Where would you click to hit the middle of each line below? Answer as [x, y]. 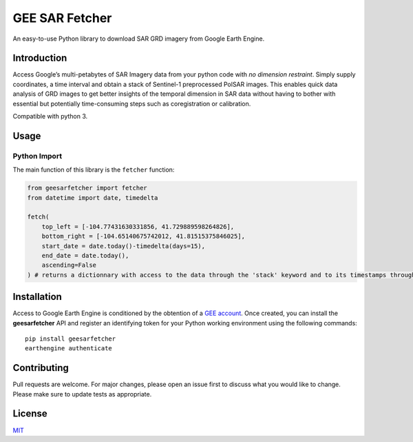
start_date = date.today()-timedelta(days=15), [124, 246]
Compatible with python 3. [50, 117]
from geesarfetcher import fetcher [87, 188]
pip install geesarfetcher [71, 339]
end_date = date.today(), [85, 255]
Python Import [37, 156]
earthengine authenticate [69, 349]
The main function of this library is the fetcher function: [94, 170]
